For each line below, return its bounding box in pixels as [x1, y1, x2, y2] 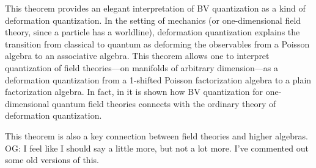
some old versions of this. [5, 153, 99, 166]
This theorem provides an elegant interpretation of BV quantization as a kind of [5, 2, 306, 14]
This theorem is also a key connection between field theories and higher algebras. [5, 129, 308, 142]
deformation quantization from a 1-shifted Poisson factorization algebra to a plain [5, 73, 312, 86]
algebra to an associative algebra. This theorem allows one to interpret [5, 49, 270, 62]
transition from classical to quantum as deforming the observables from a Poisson [5, 37, 310, 50]
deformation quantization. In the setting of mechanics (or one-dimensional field [5, 13, 301, 26]
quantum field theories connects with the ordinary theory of [52, 97, 276, 110]
